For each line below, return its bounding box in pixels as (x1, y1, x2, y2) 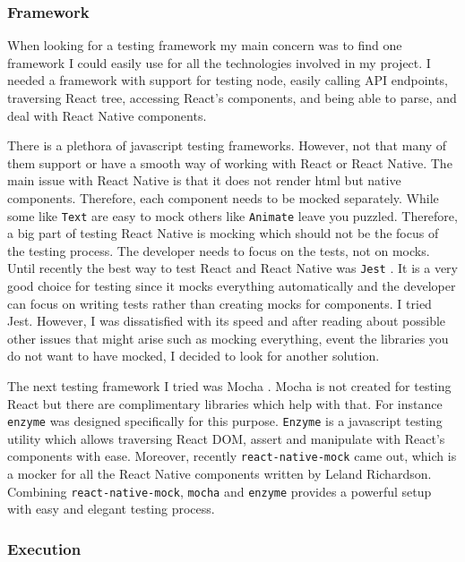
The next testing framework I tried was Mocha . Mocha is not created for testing (7, 377, 452, 396)
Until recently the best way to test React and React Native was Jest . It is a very (7, 259, 458, 277)
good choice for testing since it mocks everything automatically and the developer (7, 277, 456, 295)
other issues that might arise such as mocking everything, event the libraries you (7, 328, 449, 347)
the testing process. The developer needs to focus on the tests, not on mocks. (7, 241, 430, 260)
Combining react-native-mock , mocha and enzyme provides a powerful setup (7, 481, 432, 500)
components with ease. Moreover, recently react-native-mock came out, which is (7, 447, 457, 465)
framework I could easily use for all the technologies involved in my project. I (7, 53, 431, 72)
